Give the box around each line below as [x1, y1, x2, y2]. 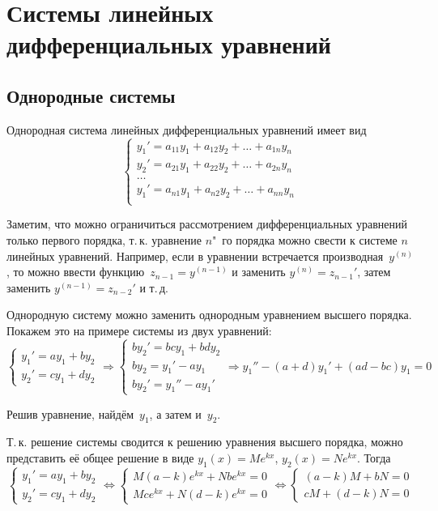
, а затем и [149, 405, 202, 422]
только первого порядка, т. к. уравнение [6, 232, 202, 248]
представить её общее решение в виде [6, 449, 194, 466]
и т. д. [139, 279, 168, 296]
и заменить [232, 263, 286, 280]
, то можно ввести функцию [6, 263, 145, 280]
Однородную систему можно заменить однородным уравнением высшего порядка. [6, 306, 412, 323]
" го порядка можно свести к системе [212, 232, 398, 248]
